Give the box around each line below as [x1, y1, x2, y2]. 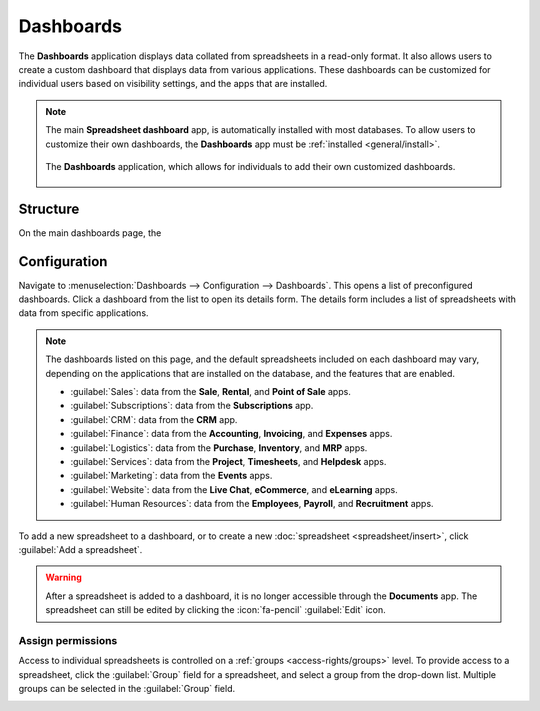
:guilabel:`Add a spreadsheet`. [18, 543, 143, 555]
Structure [18, 200, 80, 217]
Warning [45, 571, 82, 584]
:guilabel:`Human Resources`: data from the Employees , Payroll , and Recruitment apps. [70, 498, 434, 510]
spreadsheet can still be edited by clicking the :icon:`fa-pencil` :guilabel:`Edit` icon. [45, 604, 387, 616]
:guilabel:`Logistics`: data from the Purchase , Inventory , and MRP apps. [70, 441, 368, 454]
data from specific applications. [18, 307, 149, 319]
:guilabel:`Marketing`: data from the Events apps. [70, 470, 273, 482]
